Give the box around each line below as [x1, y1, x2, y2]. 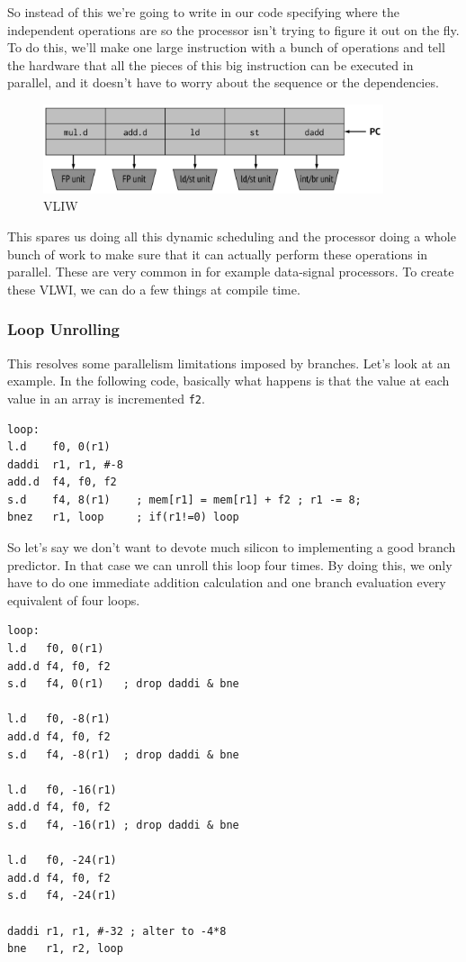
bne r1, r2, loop [7, 942, 123, 956]
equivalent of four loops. [7, 590, 140, 609]
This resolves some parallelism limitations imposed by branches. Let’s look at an [7, 353, 451, 372]
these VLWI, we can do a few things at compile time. [7, 279, 300, 298]
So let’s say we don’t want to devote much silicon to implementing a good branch [7, 538, 456, 557]
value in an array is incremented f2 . [7, 388, 205, 407]
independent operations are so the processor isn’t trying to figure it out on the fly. [7, 20, 460, 39]
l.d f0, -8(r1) [7, 712, 111, 726]
